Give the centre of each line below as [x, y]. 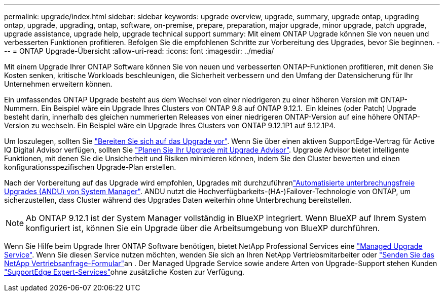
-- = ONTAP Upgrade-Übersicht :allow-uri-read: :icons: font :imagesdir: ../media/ [139, 51]
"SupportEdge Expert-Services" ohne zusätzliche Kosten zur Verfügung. [124, 272]
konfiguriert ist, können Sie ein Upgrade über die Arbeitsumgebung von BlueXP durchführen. [203, 228]
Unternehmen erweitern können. [58, 84]
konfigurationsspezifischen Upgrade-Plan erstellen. [90, 167]
